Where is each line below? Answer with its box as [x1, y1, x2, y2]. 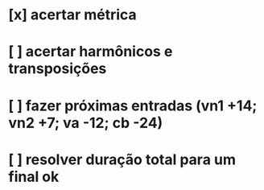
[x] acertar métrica [8, 6, 137, 24]
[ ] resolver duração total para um [8, 151, 236, 168]
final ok [8, 167, 60, 186]
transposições [8, 60, 107, 78]
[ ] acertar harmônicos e [8, 43, 173, 61]
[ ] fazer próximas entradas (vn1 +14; [8, 97, 258, 114]
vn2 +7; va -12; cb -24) [8, 114, 163, 132]
